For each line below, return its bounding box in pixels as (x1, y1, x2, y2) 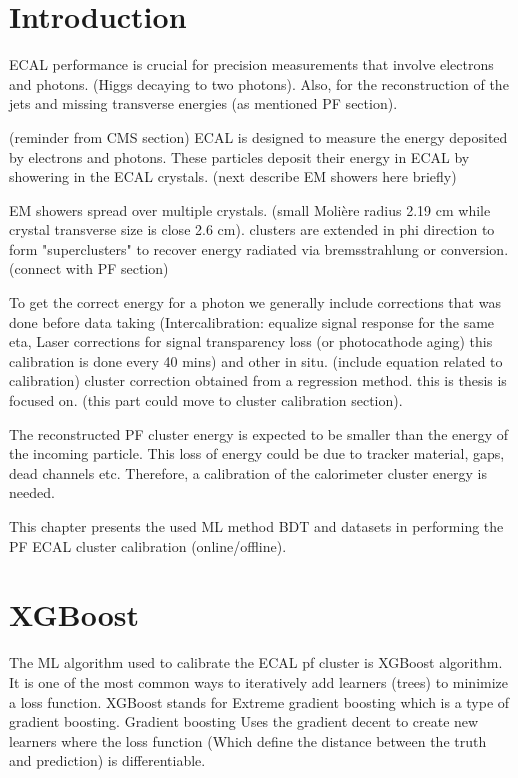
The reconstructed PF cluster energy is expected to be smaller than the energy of (9, 423, 509, 444)
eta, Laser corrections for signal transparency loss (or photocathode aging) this (9, 331, 493, 352)
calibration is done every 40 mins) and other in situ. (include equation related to (9, 350, 503, 371)
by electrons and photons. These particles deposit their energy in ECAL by (9, 146, 470, 167)
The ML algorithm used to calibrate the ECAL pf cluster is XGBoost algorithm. (9, 652, 503, 673)
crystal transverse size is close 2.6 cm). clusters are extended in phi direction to (9, 219, 495, 240)
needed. (9, 482, 55, 503)
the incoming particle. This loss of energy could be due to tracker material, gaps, (9, 443, 505, 464)
